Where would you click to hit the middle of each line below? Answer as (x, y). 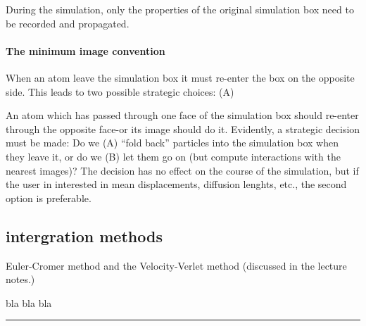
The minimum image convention (86, 50)
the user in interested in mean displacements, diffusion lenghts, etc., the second (176, 184)
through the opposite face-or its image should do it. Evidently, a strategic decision (183, 128)
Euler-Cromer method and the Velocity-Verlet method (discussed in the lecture (176, 265)
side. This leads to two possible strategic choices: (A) (120, 91)
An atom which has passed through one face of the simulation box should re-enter (182, 115)
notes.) (20, 279)
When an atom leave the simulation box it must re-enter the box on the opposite (180, 77)
